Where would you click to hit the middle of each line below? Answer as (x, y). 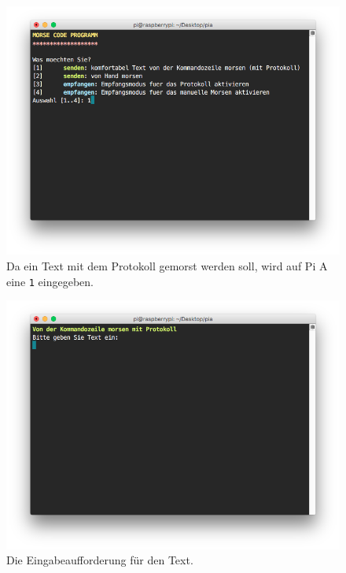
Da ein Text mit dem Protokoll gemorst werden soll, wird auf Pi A (167, 266)
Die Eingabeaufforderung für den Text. (100, 560)
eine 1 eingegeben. (50, 281)
